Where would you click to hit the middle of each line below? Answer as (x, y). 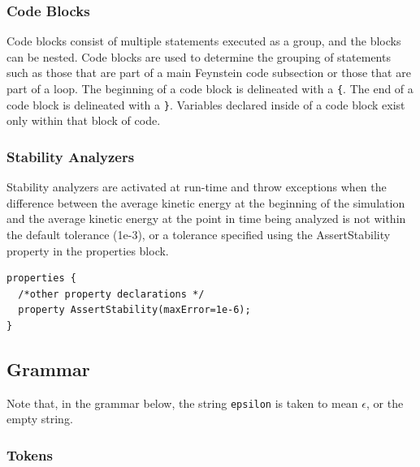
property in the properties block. (88, 250)
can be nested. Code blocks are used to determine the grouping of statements (199, 56)
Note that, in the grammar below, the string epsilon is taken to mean (182, 403)
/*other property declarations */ (111, 294)
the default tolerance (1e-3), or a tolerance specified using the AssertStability (199, 234)
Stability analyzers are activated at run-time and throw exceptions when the (197, 187)
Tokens (30, 454)
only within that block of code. (84, 120)
